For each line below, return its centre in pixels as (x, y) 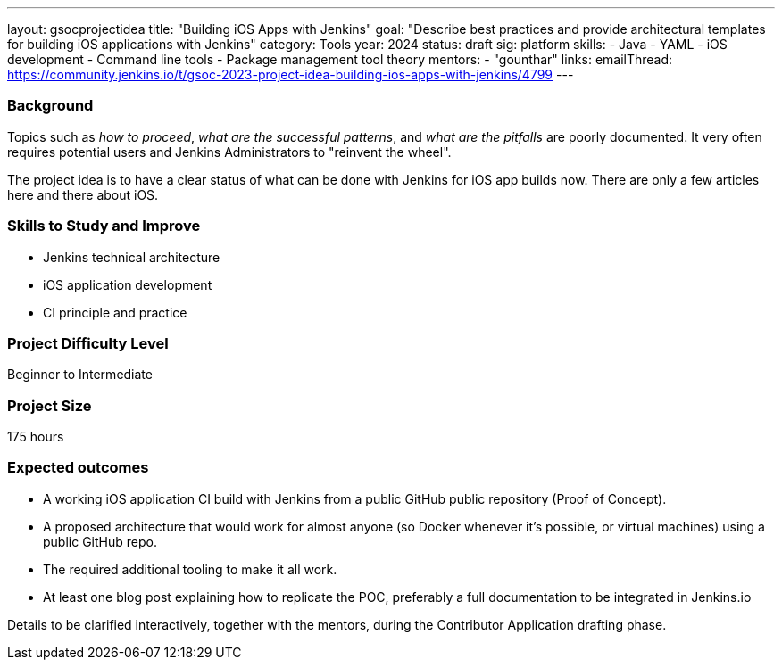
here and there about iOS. (83, 194)
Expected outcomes (78, 468)
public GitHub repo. (100, 541)
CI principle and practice (115, 312)
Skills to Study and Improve (104, 226)
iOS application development (128, 284)
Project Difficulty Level (88, 343)
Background (50, 106)
